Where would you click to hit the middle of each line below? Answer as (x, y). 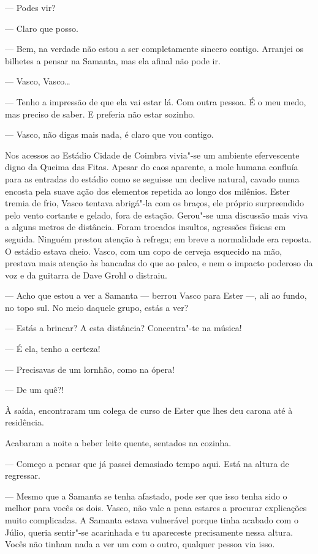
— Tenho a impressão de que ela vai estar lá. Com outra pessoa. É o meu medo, (156, 101)
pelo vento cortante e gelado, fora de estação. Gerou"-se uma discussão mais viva (157, 215)
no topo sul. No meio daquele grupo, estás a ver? (97, 307)
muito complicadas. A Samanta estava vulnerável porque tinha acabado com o (152, 520)
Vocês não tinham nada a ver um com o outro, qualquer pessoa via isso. (140, 544)
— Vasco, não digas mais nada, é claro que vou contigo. (109, 134)
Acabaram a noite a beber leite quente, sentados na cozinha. (118, 443)
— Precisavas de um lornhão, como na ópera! (90, 369)
